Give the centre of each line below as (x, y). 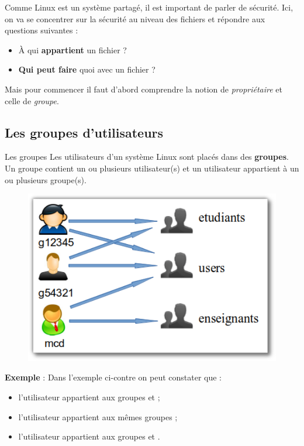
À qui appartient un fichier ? (72, 49)
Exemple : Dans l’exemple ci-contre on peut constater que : (113, 377)
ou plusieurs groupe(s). (46, 179)
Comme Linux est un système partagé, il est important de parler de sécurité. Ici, (149, 7)
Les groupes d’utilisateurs (84, 132)
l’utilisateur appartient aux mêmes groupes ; (98, 416)
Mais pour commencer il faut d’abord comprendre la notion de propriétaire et (144, 89)
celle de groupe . (32, 100)
